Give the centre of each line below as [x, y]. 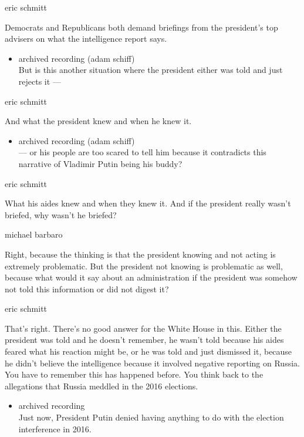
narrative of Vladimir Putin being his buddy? [100, 163]
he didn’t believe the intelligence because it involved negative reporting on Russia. [152, 363]
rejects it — [40, 81]
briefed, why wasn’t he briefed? [61, 214]
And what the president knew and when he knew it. [98, 121]
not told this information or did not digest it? [87, 288]
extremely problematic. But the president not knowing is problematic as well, [144, 266]
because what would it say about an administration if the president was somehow [151, 277]
